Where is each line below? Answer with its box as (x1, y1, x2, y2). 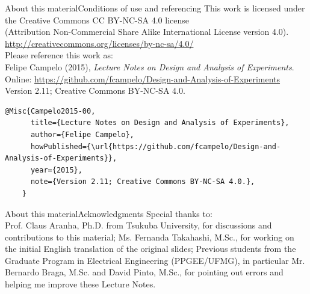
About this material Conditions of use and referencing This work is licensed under (5, 2, 305, 14)
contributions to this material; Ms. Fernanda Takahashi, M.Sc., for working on (5, 230, 294, 243)
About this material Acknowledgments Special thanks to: (5, 207, 212, 219)
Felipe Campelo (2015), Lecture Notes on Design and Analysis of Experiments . (5, 60, 294, 73)
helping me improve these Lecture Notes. (5, 278, 156, 290)
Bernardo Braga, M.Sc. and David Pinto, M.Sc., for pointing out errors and (5, 266, 284, 278)
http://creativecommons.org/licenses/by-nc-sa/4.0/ (5, 37, 194, 49)
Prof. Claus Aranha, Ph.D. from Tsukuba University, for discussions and (5, 219, 272, 231)
